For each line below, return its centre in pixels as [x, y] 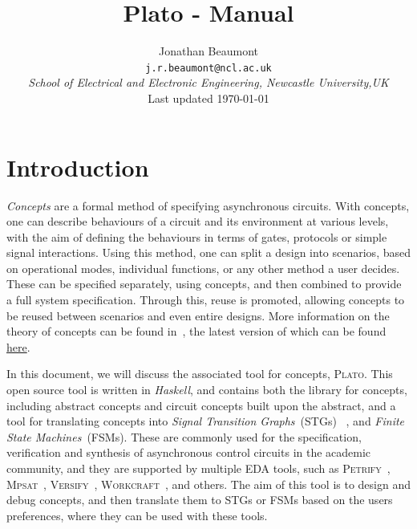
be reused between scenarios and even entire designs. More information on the [198, 315]
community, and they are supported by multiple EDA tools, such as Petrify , [198, 468]
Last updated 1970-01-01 [208, 98]
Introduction [78, 167]
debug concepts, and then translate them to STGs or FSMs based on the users [200, 500]
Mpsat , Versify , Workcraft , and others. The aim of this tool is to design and [208, 484]
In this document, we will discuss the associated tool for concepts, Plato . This [200, 374]
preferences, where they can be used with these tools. [137, 515]
